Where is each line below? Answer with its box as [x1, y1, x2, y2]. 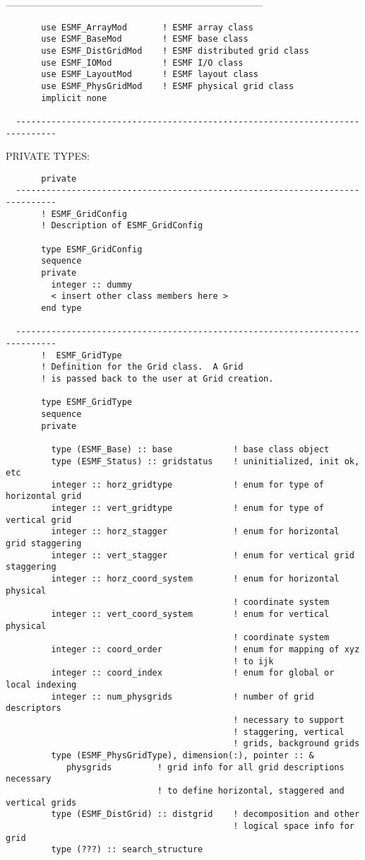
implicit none [41, 93, 107, 103]
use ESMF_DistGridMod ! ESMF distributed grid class [41, 45, 309, 56]
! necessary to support [233, 714, 345, 725]
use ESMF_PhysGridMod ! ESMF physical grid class [41, 81, 294, 91]
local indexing [6, 679, 77, 690]
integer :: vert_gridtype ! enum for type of [51, 503, 325, 514]
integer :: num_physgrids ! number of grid [51, 691, 314, 702]
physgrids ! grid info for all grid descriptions [66, 762, 345, 772]
